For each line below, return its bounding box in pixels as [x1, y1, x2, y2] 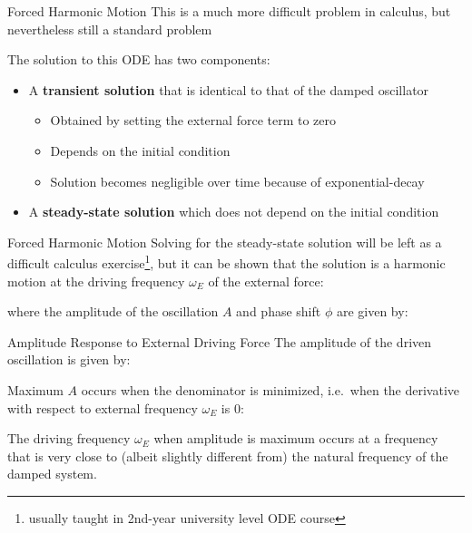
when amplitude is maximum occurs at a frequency [153, 429, 438, 448]
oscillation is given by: [7, 350, 131, 369]
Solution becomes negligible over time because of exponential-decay [50, 171, 425, 190]
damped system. [7, 464, 97, 483]
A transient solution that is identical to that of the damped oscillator [28, 80, 429, 99]
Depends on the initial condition [50, 141, 231, 160]
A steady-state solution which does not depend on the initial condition [28, 202, 439, 221]
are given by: [336, 302, 408, 321]
